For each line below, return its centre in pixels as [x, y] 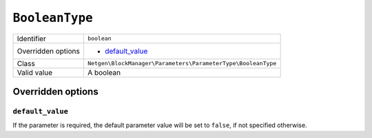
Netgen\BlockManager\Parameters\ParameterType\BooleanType [182, 64]
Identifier [31, 38]
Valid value [35, 72]
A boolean [104, 72]
